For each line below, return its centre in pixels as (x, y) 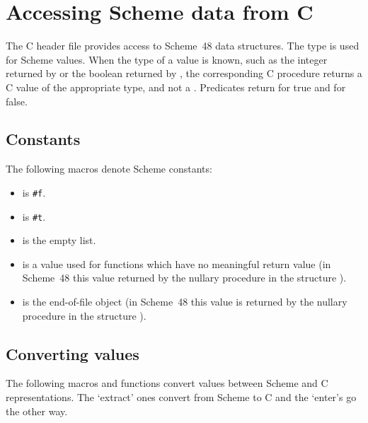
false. (17, 101)
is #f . (34, 192)
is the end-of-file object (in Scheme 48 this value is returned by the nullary (185, 301)
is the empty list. (59, 240)
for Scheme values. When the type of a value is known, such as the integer (167, 59)
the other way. (37, 411)
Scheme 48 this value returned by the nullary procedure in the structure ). (184, 278)
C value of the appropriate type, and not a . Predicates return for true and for (176, 87)
